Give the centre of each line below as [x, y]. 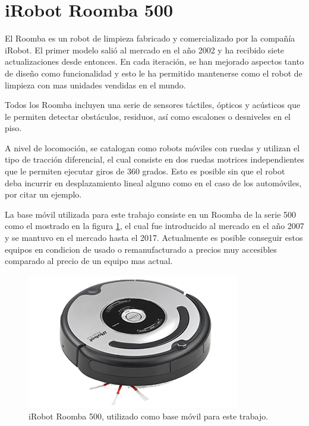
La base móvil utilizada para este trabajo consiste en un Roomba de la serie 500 [151, 214]
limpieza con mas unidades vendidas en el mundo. [95, 85]
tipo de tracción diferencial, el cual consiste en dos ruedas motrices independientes [154, 159]
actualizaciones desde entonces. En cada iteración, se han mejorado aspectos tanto [154, 61]
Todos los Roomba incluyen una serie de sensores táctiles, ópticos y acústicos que [153, 105]
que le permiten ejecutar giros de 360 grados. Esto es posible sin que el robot [145, 171]
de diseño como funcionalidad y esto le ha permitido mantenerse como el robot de [154, 73]
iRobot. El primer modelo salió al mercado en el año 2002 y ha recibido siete [145, 50]
